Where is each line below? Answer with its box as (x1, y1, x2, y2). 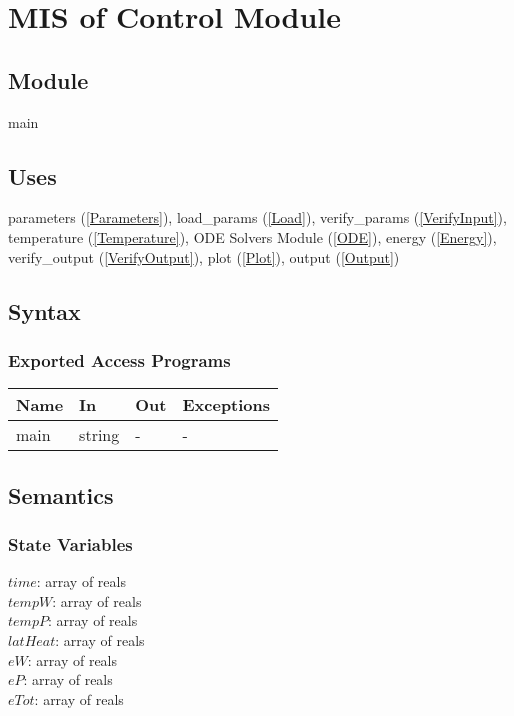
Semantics (8, 479, 114, 510)
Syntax (8, 295, 81, 326)
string (79, 423, 120, 447)
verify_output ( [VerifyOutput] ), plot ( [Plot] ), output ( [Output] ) (8, 246, 400, 267)
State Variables (8, 531, 133, 556)
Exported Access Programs (8, 347, 231, 372)
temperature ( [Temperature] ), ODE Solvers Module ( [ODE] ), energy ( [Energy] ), (8, 226, 497, 247)
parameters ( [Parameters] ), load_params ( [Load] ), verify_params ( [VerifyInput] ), (8, 207, 507, 228)
